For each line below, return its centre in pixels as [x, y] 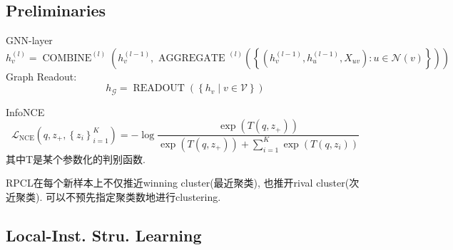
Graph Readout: [41, 76]
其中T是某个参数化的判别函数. [76, 158]
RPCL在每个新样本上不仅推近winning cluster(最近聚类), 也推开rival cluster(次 [183, 183]
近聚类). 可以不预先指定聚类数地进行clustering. [113, 197]
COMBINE [67, 58]
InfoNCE [25, 111]
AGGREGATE [192, 58]
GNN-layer [29, 40]
